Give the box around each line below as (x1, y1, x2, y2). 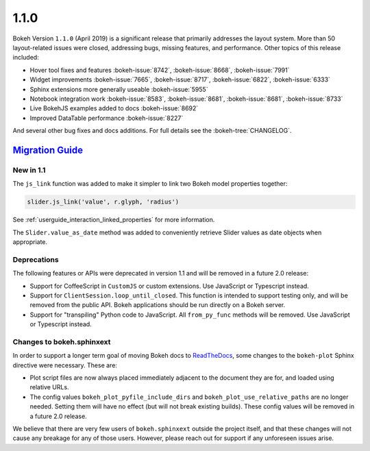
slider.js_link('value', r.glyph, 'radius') (27, 198, 180, 206)
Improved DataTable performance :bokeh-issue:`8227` (29, 114, 184, 122)
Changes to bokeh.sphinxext (12, 337, 111, 346)
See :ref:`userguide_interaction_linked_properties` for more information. (12, 216, 215, 224)
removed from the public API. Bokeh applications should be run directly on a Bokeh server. (29, 301, 286, 309)
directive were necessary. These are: (12, 361, 118, 369)
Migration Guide (12, 144, 84, 156)
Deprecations (12, 254, 59, 264)
